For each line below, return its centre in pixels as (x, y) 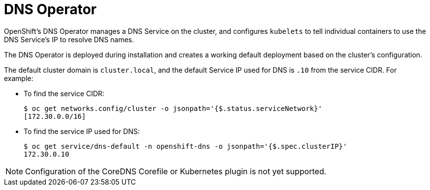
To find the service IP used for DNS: (82, 131)
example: (19, 78)
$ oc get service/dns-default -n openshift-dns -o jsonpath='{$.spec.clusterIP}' (185, 146)
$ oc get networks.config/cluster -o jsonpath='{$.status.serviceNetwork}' (173, 108)
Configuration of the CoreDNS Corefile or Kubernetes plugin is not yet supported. (176, 171)
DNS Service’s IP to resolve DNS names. (69, 39)
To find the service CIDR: (64, 93)
